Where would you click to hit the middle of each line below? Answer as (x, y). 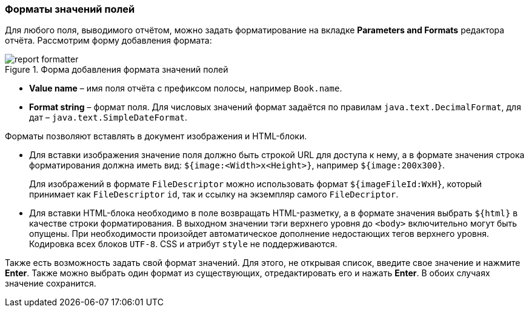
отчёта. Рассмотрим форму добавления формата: (108, 41)
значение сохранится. (51, 284)
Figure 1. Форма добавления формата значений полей (117, 70)
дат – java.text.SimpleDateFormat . (108, 118)
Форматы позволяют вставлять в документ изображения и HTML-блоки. (156, 136)
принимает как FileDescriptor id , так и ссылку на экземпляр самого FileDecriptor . (214, 194)
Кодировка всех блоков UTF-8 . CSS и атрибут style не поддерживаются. (183, 244)
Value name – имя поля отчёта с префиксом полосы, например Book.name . (186, 88)
